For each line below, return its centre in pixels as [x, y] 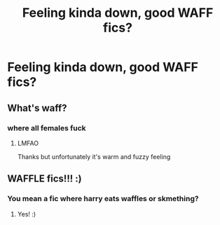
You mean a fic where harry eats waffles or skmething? [103, 199]
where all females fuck [47, 128]
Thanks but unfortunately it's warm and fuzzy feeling [94, 156]
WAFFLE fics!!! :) [44, 179]
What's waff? [37, 108]
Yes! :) [27, 214]
